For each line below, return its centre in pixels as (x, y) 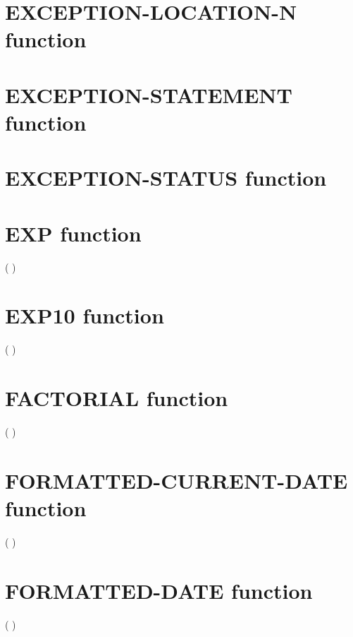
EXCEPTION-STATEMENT (149, 94)
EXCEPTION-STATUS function (166, 178)
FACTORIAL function (117, 398)
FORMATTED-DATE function (159, 590)
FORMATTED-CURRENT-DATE (176, 480)
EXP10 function (85, 315)
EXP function (73, 233)
